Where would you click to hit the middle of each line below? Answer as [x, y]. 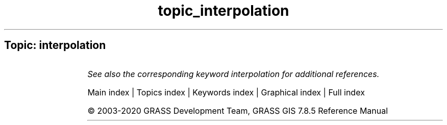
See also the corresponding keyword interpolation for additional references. [233, 74]
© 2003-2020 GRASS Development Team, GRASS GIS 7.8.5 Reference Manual [238, 110]
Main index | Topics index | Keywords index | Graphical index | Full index [226, 92]
